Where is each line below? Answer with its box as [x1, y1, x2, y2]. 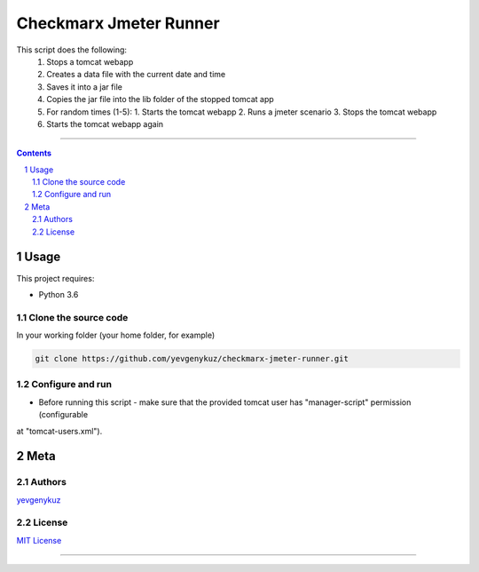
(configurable [38, 409, 89, 420]
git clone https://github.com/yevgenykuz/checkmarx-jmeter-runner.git [35, 354, 349, 364]
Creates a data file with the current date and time [46, 69, 226, 80]
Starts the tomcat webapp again [46, 118, 164, 129]
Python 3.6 [38, 289, 79, 299]
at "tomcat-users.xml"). [16, 425, 103, 436]
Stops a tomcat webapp [46, 56, 134, 67]
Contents [16, 147, 52, 159]
